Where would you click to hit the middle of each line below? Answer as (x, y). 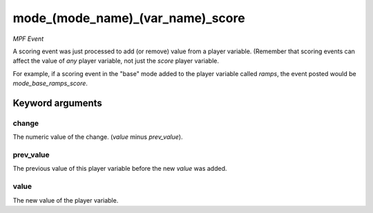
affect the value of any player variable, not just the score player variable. (116, 61)
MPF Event (28, 39)
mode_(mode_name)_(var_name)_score (129, 18)
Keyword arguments (58, 103)
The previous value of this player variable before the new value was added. (120, 169)
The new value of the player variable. (66, 200)
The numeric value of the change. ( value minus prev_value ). (98, 137)
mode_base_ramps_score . (50, 84)
